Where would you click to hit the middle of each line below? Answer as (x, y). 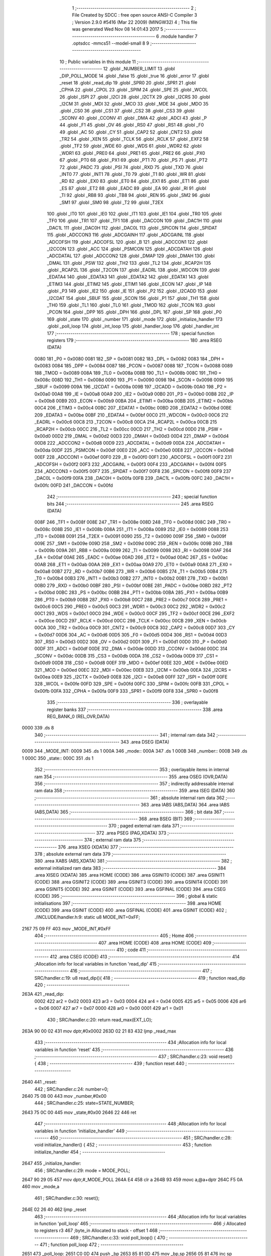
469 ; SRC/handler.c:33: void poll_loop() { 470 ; (119, 1237)
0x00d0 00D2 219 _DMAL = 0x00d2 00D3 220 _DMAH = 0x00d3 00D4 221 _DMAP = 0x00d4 (131, 436)
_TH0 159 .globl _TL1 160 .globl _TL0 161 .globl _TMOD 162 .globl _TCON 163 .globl (131, 305)
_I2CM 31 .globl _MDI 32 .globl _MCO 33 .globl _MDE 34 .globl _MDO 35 (134, 104)
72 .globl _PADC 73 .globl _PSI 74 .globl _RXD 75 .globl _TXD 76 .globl (131, 167)
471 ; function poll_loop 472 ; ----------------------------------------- (111, 1245)
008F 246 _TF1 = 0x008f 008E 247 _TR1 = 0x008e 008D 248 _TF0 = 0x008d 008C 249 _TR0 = (133, 522)
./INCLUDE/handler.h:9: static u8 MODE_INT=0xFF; (87, 917)
